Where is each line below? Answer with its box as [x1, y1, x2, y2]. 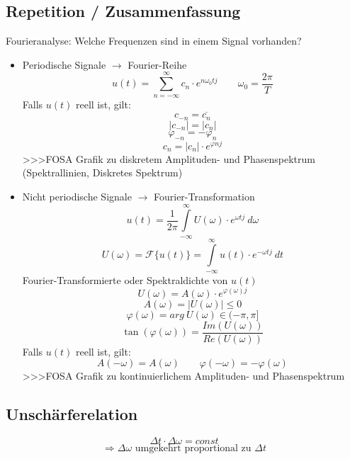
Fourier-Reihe [128, 57, 187, 72]
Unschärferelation [6, 403, 138, 425]
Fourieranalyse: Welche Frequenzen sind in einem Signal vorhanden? [6, 33, 302, 48]
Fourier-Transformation [153, 188, 255, 203]
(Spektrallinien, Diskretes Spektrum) [22, 165, 183, 180]
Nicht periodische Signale [22, 188, 132, 203]
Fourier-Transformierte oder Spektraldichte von [22, 272, 228, 287]
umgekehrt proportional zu [135, 443, 252, 453]
